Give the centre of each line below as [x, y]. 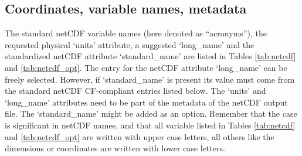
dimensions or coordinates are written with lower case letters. [115, 148]
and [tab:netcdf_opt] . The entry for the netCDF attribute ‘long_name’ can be [146, 67]
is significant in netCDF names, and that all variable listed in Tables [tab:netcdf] [150, 125]
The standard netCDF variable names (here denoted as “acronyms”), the [136, 33]
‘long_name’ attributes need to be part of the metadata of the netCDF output [146, 102]
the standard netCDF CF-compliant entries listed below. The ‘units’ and [135, 91]
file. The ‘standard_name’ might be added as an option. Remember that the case [151, 113]
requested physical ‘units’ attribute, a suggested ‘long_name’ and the [130, 44]
